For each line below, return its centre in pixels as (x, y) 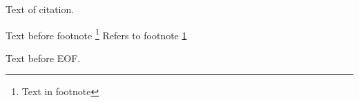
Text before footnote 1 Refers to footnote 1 (96, 34)
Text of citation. (40, 9)
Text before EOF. (43, 58)
